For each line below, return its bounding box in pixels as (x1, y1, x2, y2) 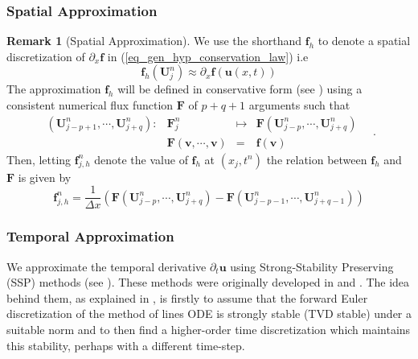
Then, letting (6, 151, 72, 167)
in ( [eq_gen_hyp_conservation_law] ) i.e (107, 47, 309, 64)
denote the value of (94, 151, 188, 167)
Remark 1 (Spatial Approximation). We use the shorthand (6, 32, 302, 49)
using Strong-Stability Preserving (230, 258, 394, 274)
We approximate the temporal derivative (6, 258, 207, 274)
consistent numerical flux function (6, 97, 174, 113)
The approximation (6, 80, 101, 97)
